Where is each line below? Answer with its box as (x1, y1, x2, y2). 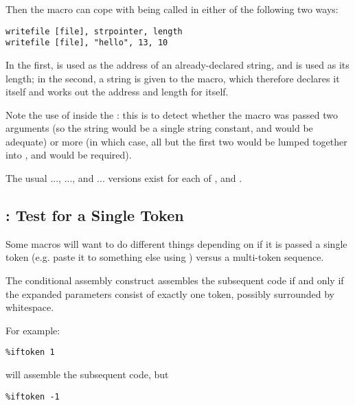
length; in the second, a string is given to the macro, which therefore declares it (5, 71, 340, 85)
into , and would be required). (5, 148, 132, 162)
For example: (5, 323, 60, 337)
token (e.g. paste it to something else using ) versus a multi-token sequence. (5, 250, 324, 264)
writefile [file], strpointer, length (5, 26, 183, 36)
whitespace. (5, 300, 54, 314)
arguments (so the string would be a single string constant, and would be (5, 121, 313, 135)
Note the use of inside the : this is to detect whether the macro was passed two (5, 107, 338, 121)
